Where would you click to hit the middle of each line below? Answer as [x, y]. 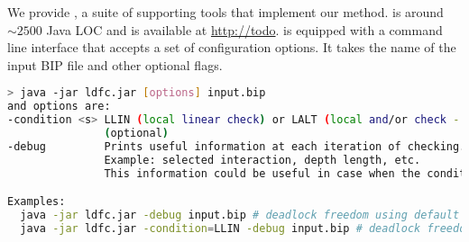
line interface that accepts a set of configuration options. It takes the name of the [232, 47]
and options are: [59, 107]
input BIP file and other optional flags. [115, 64]
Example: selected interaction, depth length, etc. [262, 160]
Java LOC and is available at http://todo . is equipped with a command [244, 29]
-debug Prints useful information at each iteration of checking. [237, 146]
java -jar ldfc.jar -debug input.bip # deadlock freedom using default [240, 215]
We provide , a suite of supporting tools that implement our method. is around [225, 12]
